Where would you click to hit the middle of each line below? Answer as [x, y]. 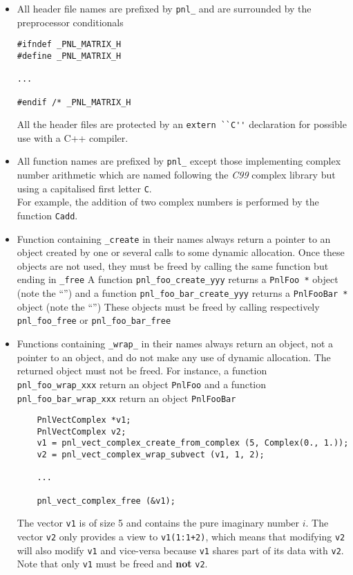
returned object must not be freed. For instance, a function [142, 371]
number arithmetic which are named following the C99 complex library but [176, 175]
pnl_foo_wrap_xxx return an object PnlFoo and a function [142, 384]
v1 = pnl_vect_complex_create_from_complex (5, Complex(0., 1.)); [193, 443]
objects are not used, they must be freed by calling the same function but [173, 265]
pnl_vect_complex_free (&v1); [106, 501]
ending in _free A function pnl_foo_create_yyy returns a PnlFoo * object [178, 279]
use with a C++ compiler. [73, 137]
